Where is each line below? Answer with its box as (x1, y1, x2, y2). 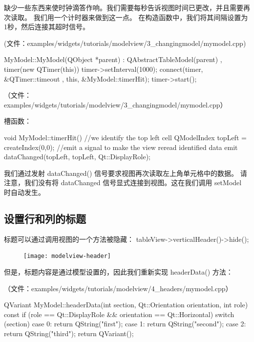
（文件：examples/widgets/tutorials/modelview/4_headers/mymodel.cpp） (4, 283, 233, 293)
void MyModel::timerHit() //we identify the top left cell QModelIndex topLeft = (4, 132, 247, 142)
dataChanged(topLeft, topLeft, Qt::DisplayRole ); (4, 151, 150, 162)
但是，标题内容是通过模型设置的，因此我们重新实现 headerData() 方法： (4, 266, 233, 277)
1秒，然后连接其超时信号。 (4, 21, 89, 32)
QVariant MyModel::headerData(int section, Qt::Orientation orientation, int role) (4, 299, 248, 310)
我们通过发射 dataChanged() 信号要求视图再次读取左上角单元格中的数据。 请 (4, 168, 247, 178)
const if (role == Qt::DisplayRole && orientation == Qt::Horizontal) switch (4, 309, 234, 319)
